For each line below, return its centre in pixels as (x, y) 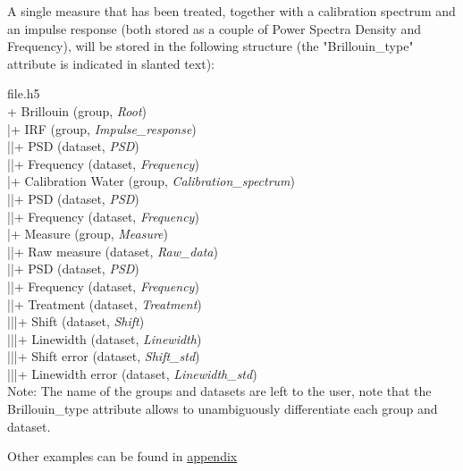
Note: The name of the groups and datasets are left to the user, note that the (219, 391)
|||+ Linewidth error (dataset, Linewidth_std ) (132, 373)
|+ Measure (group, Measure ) (88, 234)
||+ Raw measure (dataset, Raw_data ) (113, 251)
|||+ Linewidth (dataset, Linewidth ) (105, 338)
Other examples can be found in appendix (122, 456)
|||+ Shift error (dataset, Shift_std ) (104, 356)
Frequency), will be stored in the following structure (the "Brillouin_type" (210, 46)
